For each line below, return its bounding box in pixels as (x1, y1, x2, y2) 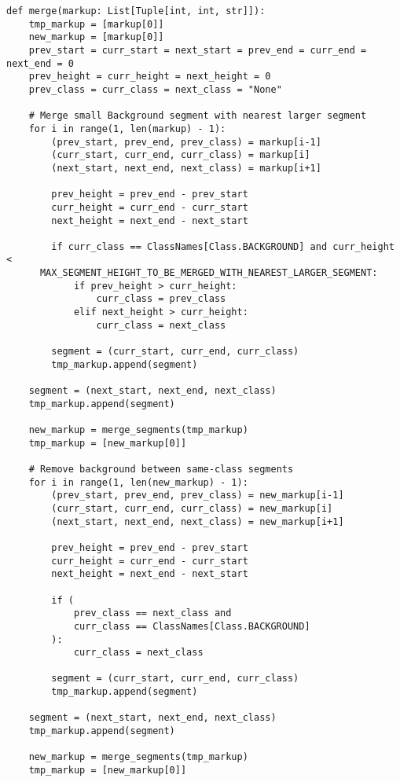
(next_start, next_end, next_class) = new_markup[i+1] (51, 516, 344, 527)
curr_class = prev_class (96, 293, 226, 305)
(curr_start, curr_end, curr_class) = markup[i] (51, 149, 310, 161)
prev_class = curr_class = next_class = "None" (28, 83, 282, 95)
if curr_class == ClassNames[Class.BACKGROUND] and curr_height (51, 240, 394, 252)
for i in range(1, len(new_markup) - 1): (28, 476, 248, 488)
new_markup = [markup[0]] (28, 31, 164, 43)
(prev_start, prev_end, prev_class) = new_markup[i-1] (51, 490, 344, 501)
